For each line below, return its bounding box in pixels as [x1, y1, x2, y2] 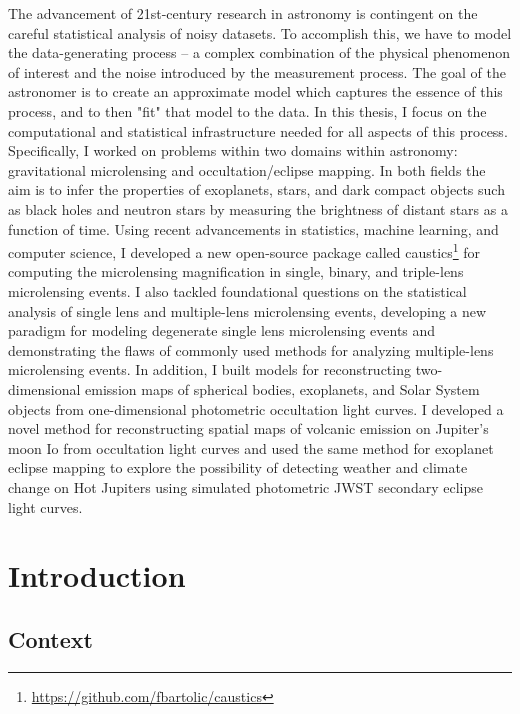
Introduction [8, 555, 186, 596]
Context [8, 623, 93, 654]
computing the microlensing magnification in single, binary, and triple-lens [8, 261, 464, 282]
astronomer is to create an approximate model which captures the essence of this [8, 81, 503, 102]
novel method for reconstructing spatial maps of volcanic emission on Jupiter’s [8, 418, 489, 439]
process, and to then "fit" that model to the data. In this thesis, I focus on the [8, 100, 487, 121]
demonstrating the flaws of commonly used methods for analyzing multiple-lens [8, 339, 494, 360]
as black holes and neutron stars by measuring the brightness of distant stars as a [8, 198, 508, 219]
